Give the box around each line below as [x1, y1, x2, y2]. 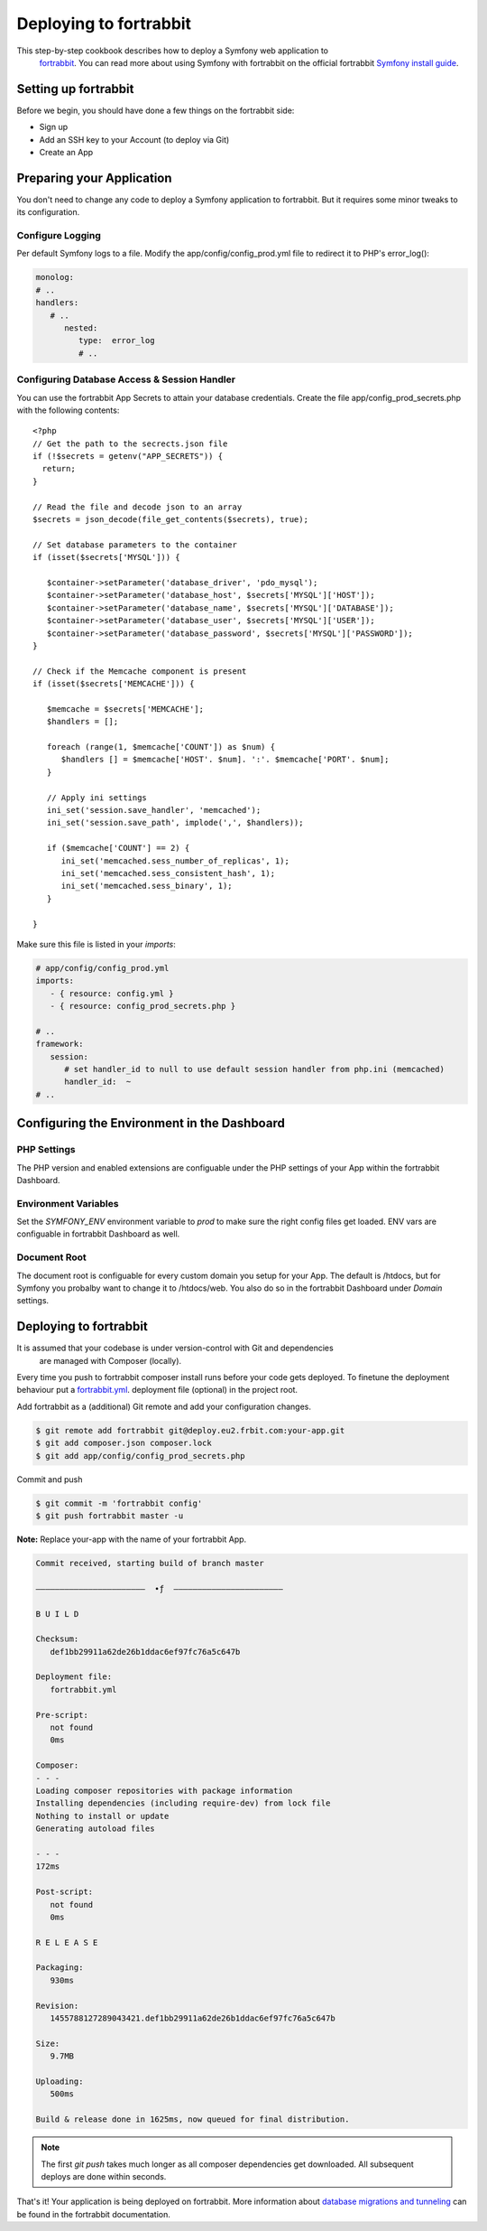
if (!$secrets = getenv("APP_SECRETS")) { [32, 452, 224, 462]
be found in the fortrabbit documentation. [16, 2208, 170, 2219]
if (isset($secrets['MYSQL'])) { [32, 552, 180, 563]
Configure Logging [16, 229, 101, 242]
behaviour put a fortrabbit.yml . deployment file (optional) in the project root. [16, 1385, 298, 1396]
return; [41, 463, 76, 474]
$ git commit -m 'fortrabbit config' [35, 1498, 203, 1508]
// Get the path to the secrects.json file [32, 438, 228, 449]
